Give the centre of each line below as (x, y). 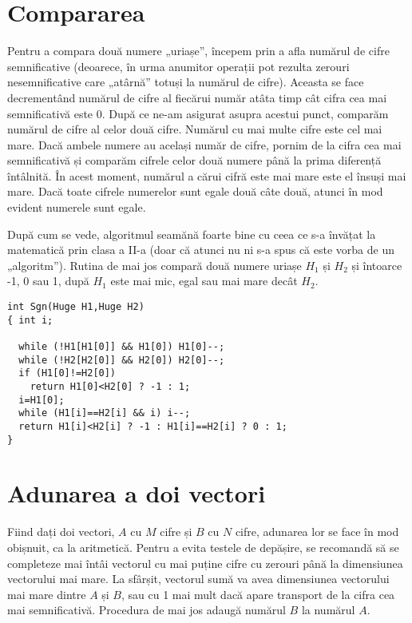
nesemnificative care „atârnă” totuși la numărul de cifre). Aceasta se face (186, 82)
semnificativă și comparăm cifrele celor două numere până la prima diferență (194, 160)
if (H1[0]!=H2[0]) (67, 373)
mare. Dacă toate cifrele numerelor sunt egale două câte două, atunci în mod (195, 191)
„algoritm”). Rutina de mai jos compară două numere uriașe (154, 265)
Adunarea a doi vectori (137, 493)
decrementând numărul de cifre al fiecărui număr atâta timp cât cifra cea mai (197, 97)
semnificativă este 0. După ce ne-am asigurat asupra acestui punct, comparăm (198, 113)
